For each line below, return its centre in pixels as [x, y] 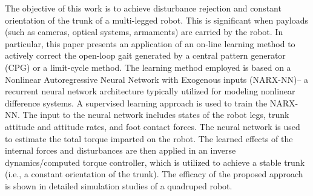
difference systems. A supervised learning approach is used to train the [136, 103]
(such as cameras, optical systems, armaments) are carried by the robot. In [144, 32]
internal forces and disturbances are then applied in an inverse [120, 150]
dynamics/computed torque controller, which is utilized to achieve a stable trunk [155, 162]
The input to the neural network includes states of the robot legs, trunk [156, 115]
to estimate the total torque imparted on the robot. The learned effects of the [149, 138]
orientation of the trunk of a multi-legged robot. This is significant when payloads [156, 20]
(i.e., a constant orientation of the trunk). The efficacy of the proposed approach [154, 174]
